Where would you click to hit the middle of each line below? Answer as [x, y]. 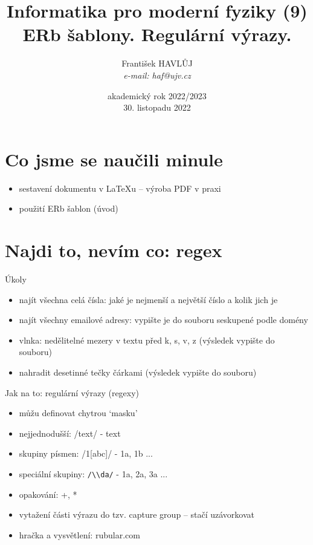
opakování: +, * [48, 494]
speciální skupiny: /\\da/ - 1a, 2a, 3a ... [93, 473]
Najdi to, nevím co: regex [114, 250]
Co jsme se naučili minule [114, 159]
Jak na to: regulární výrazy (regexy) [72, 392]
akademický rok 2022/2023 [157, 95]
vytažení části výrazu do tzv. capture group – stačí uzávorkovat [137, 514]
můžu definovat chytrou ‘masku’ [78, 413]
